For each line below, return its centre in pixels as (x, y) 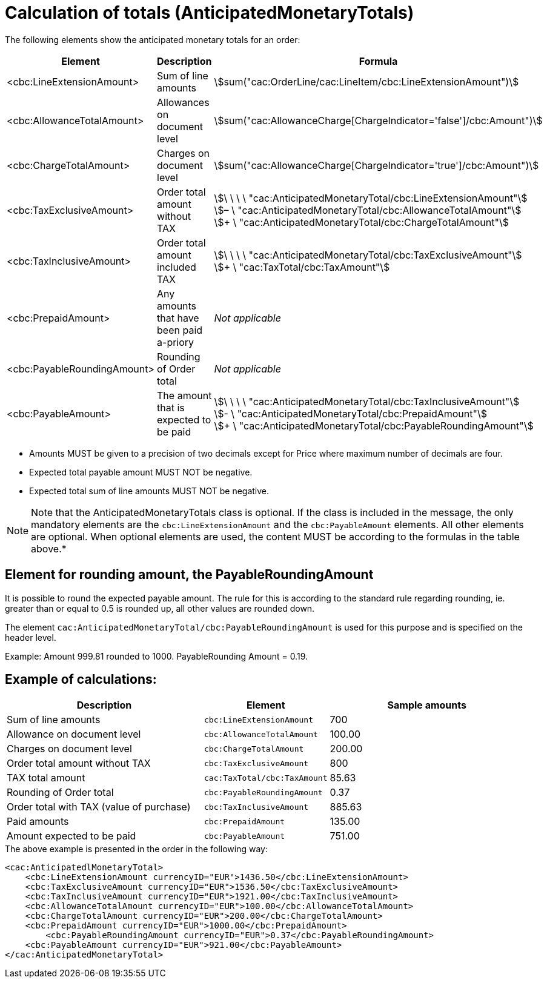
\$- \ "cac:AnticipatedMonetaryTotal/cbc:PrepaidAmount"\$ (350, 413)
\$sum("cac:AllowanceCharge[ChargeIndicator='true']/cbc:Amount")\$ (376, 165)
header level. (31, 637)
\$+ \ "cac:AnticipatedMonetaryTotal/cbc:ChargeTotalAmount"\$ (361, 222)
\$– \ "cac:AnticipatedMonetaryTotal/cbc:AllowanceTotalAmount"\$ (368, 210)
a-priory (176, 342)
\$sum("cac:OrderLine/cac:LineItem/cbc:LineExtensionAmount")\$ (366, 81)
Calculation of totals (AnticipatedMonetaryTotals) (210, 13)
